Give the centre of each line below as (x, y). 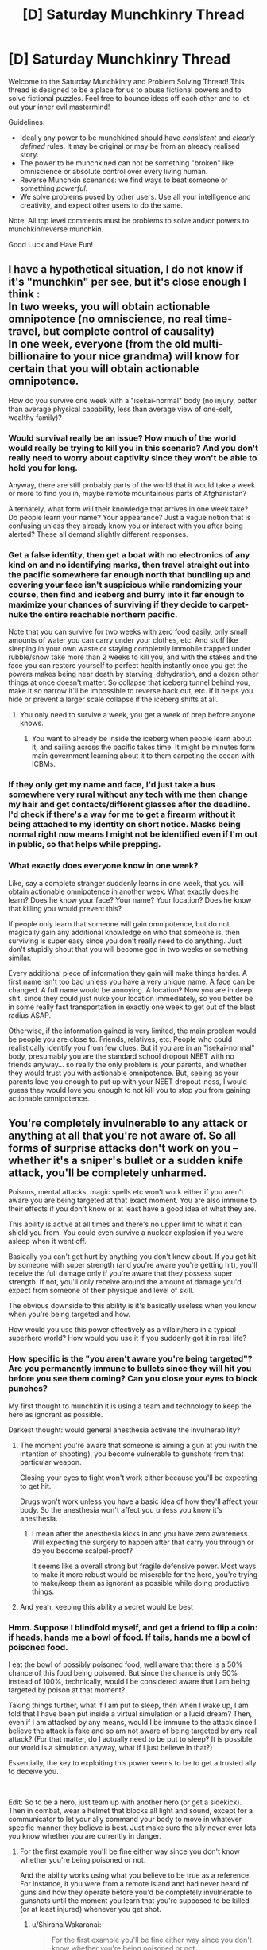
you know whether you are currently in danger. (85, 1835)
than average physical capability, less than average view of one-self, (120, 409)
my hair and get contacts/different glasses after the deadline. (129, 805)
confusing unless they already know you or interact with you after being (126, 526)
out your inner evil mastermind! (59, 107)
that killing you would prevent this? (65, 908)
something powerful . (54, 188)
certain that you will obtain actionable (104, 369)
